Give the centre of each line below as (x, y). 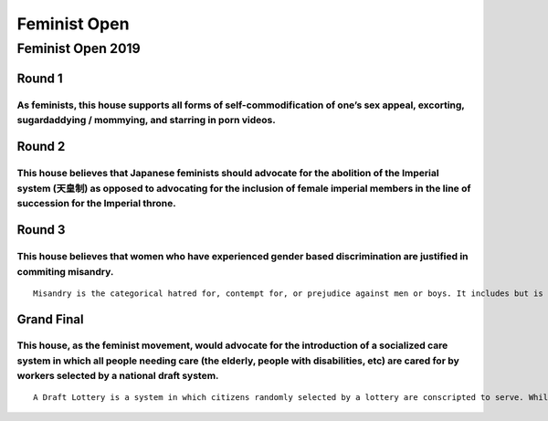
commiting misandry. (65, 271)
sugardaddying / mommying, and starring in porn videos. (146, 120)
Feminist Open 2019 (79, 48)
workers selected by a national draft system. (118, 375)
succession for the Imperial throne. (97, 203)
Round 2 (41, 147)
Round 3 (41, 230)
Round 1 (40, 78)
